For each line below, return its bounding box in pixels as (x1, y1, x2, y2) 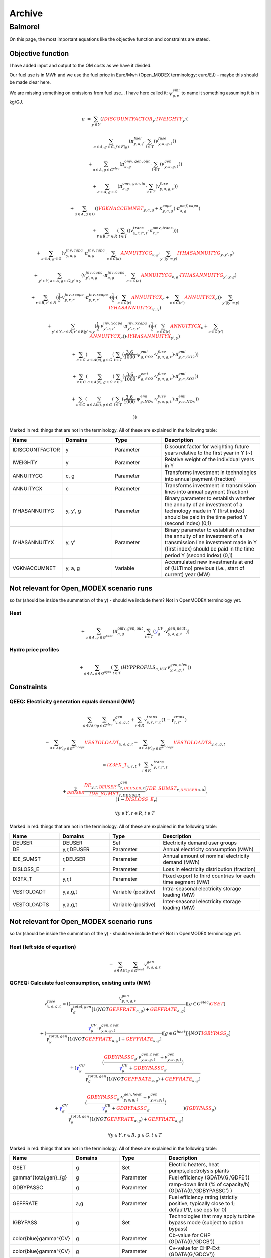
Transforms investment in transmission (165, 482, 256, 489)
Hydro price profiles (9, 646, 60, 653)
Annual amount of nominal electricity (163, 852, 250, 859)
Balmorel (9, 22, 40, 31)
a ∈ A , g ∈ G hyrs (84, 670, 111, 676)
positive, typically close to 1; (169, 1200, 235, 1207)
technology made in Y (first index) (165, 507, 245, 514)
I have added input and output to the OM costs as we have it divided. (9, 63, 152, 69)
